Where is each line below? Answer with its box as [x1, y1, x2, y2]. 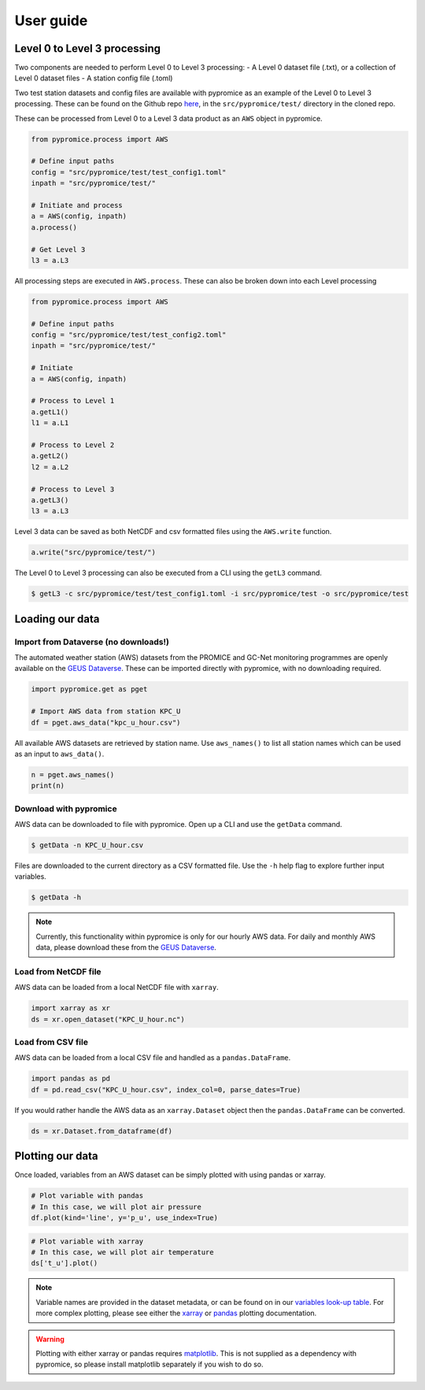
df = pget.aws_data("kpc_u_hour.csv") [31, 717, 181, 727]
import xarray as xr [31, 1004, 110, 1013]
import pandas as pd [31, 1074, 110, 1083]
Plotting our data [14, 1150, 98, 1163]
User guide [14, 12, 88, 29]
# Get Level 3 [31, 245, 86, 254]
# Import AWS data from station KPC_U [31, 707, 181, 716]
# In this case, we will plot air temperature [31, 1247, 214, 1256]
